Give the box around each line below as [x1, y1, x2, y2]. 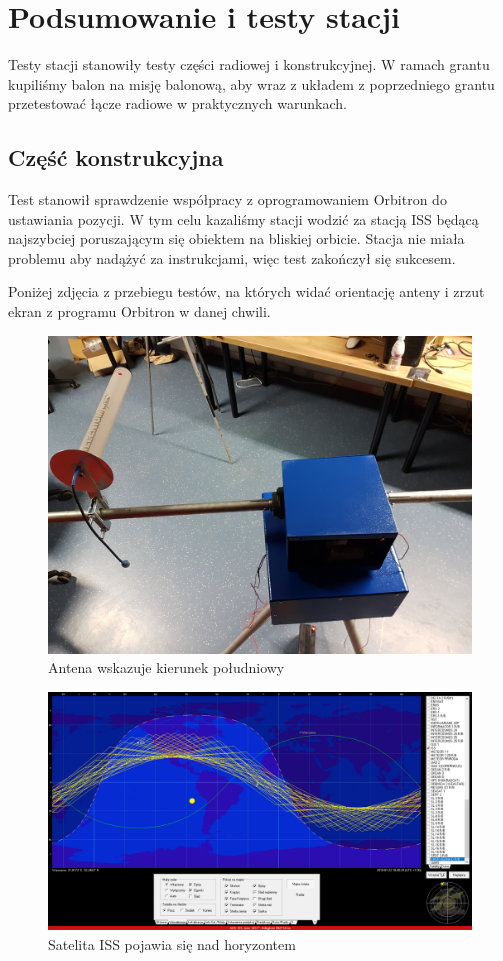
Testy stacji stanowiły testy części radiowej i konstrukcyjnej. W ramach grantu [8, 54, 490, 75]
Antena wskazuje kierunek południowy [48, 657, 285, 678]
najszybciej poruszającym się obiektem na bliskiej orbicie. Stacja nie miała [8, 228, 465, 249]
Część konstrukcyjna [8, 142, 224, 173]
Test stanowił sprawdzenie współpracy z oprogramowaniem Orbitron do [8, 189, 447, 210]
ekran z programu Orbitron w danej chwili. [8, 301, 271, 322]
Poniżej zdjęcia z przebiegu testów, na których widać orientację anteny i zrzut [8, 281, 485, 302]
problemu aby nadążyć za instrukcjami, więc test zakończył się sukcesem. [8, 247, 456, 268]
